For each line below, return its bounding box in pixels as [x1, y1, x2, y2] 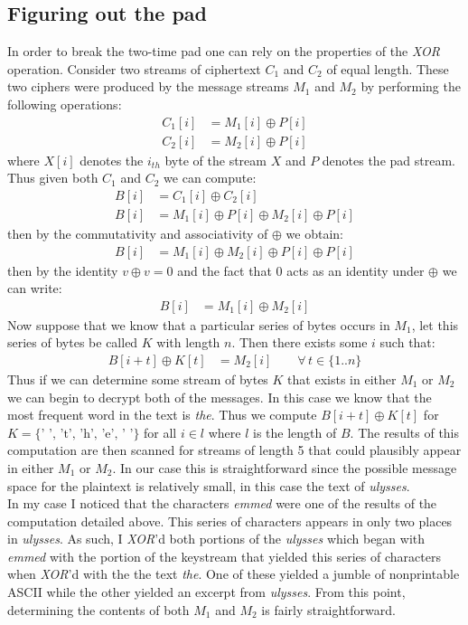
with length [156, 333, 220, 352]
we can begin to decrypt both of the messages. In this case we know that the [7, 387, 432, 406]
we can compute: [164, 168, 257, 187]
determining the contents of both [7, 600, 190, 619]
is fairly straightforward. [261, 600, 396, 619]
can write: [7, 279, 62, 298]
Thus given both [7, 168, 98, 187]
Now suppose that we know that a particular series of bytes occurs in [7, 315, 390, 334]
